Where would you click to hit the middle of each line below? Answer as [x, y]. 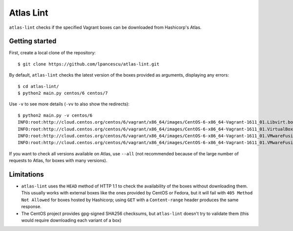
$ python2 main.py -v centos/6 [55, 115]
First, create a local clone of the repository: [52, 53]
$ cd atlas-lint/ [38, 86]
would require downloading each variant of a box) [71, 220]
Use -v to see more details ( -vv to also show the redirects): [69, 104]
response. [31, 207]
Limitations [26, 174]
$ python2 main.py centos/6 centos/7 [63, 93]
